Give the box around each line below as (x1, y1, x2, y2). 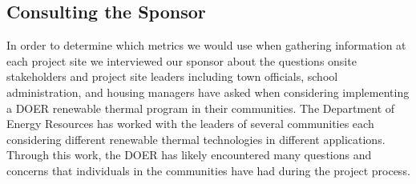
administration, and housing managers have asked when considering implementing (6, 83, 410, 100)
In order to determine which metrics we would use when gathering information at (6, 37, 406, 54)
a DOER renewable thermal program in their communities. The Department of (6, 99, 395, 116)
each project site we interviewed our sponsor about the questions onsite (6, 52, 357, 69)
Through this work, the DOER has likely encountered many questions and (6, 146, 372, 163)
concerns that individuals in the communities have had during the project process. (6, 162, 410, 178)
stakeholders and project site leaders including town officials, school (6, 68, 338, 85)
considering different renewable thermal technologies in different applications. (6, 130, 386, 147)
